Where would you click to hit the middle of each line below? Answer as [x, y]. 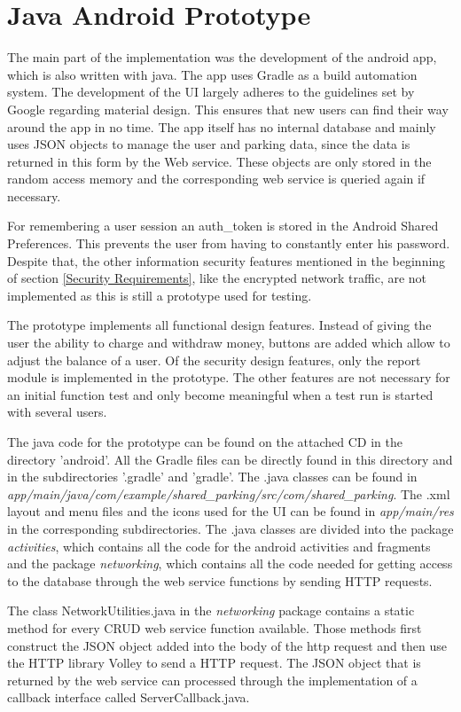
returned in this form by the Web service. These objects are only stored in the [219, 161]
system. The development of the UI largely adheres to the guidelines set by [211, 92]
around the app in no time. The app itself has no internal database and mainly [222, 126]
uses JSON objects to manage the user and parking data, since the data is [209, 144]
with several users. [57, 412]
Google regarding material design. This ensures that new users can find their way [228, 109]
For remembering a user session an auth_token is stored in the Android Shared [223, 226]
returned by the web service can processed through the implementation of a [212, 680]
